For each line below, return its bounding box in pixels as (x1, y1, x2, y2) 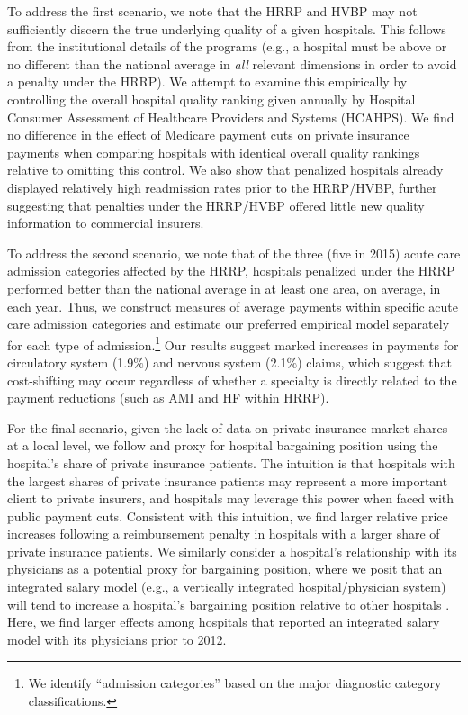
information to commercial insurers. (7, 213, 204, 232)
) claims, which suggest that (297, 352, 452, 371)
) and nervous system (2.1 (143, 352, 287, 371)
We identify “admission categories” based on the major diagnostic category (28, 674, 442, 692)
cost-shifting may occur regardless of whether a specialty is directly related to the (7, 370, 457, 389)
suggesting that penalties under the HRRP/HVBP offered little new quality (7, 195, 425, 214)
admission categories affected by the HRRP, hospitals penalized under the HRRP (7, 261, 455, 280)
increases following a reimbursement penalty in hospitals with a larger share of (7, 524, 440, 543)
